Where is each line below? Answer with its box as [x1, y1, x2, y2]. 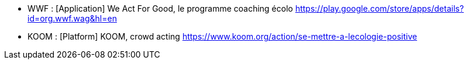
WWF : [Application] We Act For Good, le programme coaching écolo [27, 3, 293, 13]
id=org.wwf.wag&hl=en [27, 13, 117, 23]
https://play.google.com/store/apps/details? [295, 3, 464, 13]
